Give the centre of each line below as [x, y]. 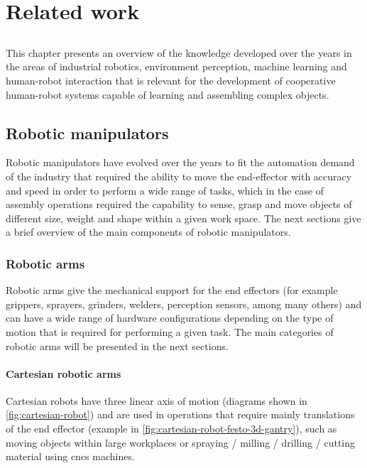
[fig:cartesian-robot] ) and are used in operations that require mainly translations [180, 414]
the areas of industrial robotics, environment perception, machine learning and [176, 66]
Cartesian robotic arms [64, 373]
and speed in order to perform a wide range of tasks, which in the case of [165, 190]
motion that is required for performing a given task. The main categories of [170, 331]
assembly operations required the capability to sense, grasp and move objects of [179, 204]
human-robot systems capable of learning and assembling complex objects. [168, 94]
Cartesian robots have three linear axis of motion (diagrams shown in [157, 400]
